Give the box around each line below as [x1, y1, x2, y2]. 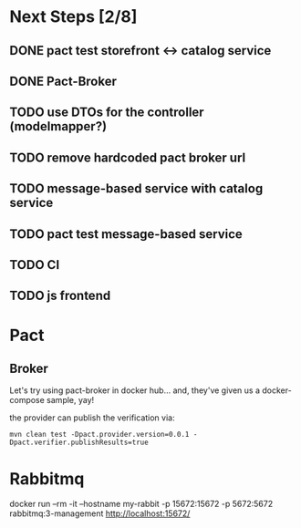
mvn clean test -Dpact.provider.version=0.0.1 [9, 430, 190, 440]
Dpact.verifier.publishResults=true [9, 438, 149, 448]
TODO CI [9, 257, 60, 273]
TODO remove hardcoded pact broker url [9, 150, 246, 165]
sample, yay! [47, 395, 95, 406]
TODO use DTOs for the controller [9, 105, 204, 120]
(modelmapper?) [9, 119, 108, 134]
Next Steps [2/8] [9, 6, 138, 27]
